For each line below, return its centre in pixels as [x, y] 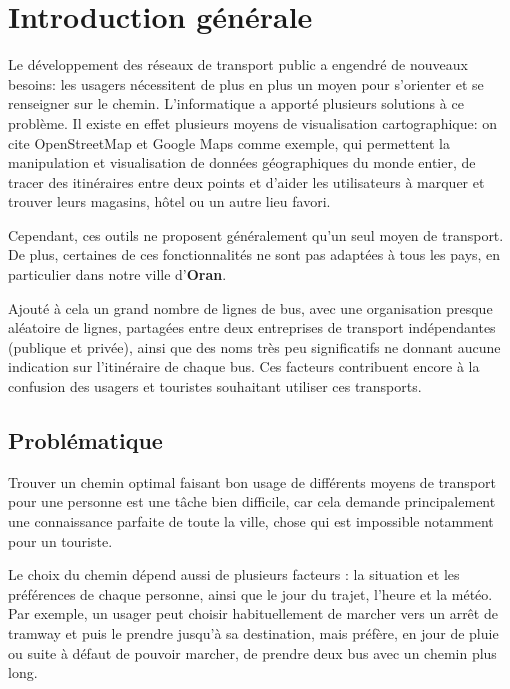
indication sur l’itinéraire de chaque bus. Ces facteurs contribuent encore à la [244, 366]
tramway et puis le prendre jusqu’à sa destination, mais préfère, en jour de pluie [253, 632]
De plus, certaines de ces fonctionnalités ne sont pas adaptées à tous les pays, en [254, 254]
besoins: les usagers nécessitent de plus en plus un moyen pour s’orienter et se [246, 83]
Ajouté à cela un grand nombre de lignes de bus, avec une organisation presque [250, 307]
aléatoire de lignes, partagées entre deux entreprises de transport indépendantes [252, 327]
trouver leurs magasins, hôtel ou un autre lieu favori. [169, 201]
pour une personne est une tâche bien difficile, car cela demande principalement [252, 501]
